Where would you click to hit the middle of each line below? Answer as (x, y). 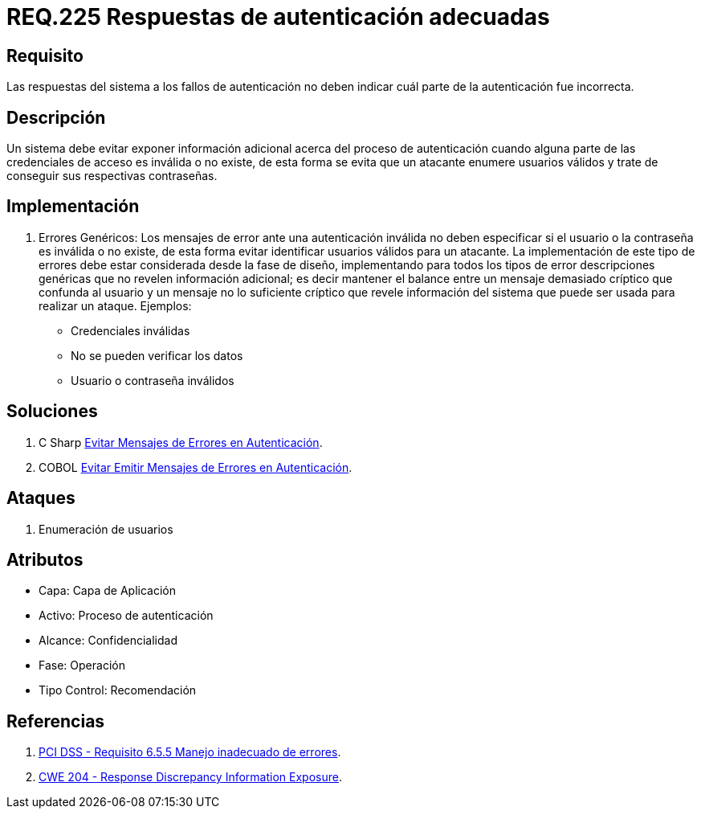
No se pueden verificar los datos (157, 355)
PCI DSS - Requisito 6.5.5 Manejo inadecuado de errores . (190, 752)
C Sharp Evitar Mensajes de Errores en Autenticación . (181, 442)
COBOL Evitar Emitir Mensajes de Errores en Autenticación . (196, 467)
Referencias (56, 721)
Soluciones (52, 412)
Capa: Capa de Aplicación (107, 591)
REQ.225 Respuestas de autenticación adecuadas (278, 17)
